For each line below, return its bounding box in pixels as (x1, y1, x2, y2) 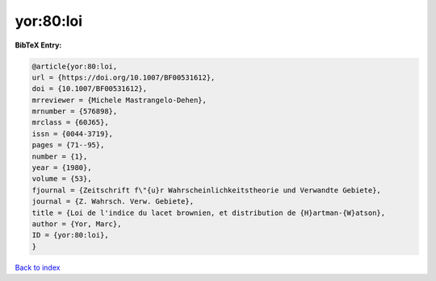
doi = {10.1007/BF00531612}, (31, 85, 148, 93)
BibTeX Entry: (15, 40, 62, 50)
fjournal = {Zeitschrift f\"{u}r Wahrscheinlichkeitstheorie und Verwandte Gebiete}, (31, 185, 381, 195)
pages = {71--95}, (31, 141, 105, 150)
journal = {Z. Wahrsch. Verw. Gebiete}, (31, 197, 194, 206)
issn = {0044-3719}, (31, 129, 113, 138)
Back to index (15, 262, 61, 272)
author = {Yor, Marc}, (31, 220, 122, 229)
